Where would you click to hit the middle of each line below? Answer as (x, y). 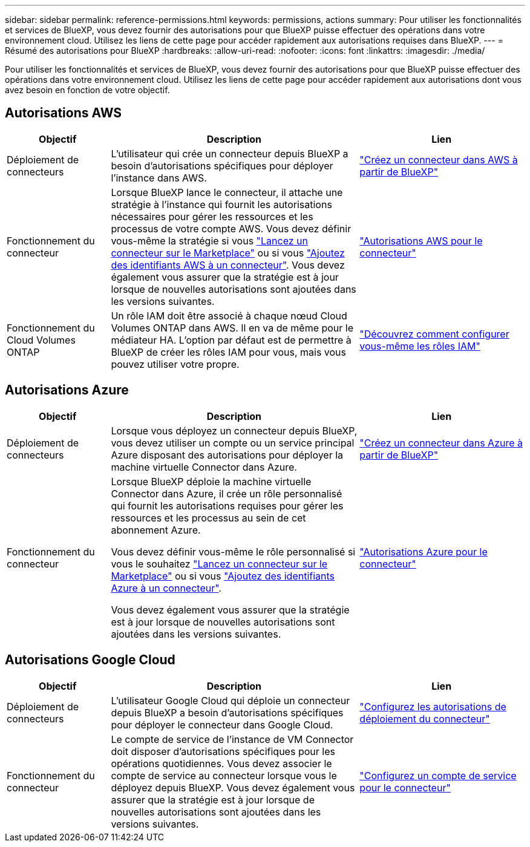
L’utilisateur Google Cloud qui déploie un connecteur (231, 700)
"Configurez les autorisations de (433, 706)
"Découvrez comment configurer (434, 334)
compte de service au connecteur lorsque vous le (224, 775)
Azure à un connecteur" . (166, 588)
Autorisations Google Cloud (90, 660)
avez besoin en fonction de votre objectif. (87, 90)
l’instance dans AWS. (159, 178)
